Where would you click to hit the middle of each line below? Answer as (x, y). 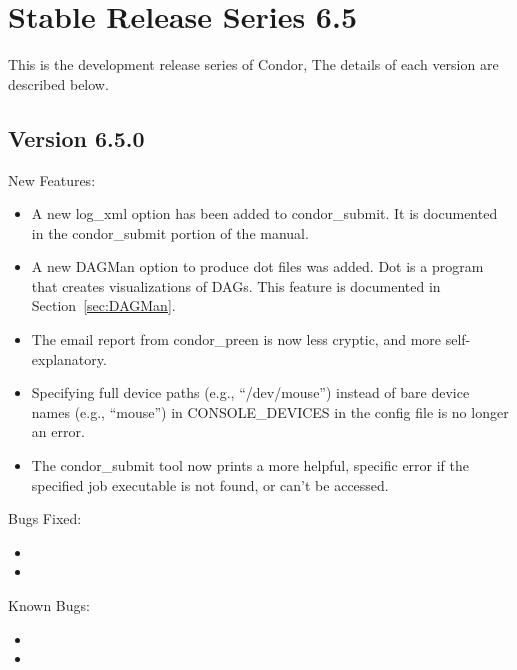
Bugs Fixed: (45, 518)
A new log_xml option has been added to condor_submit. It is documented (264, 213)
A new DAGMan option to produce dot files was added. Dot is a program (257, 266)
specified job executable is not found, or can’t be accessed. (210, 484)
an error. (58, 431)
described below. (58, 83)
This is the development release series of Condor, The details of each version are (253, 64)
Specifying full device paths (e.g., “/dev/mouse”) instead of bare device (250, 392)
